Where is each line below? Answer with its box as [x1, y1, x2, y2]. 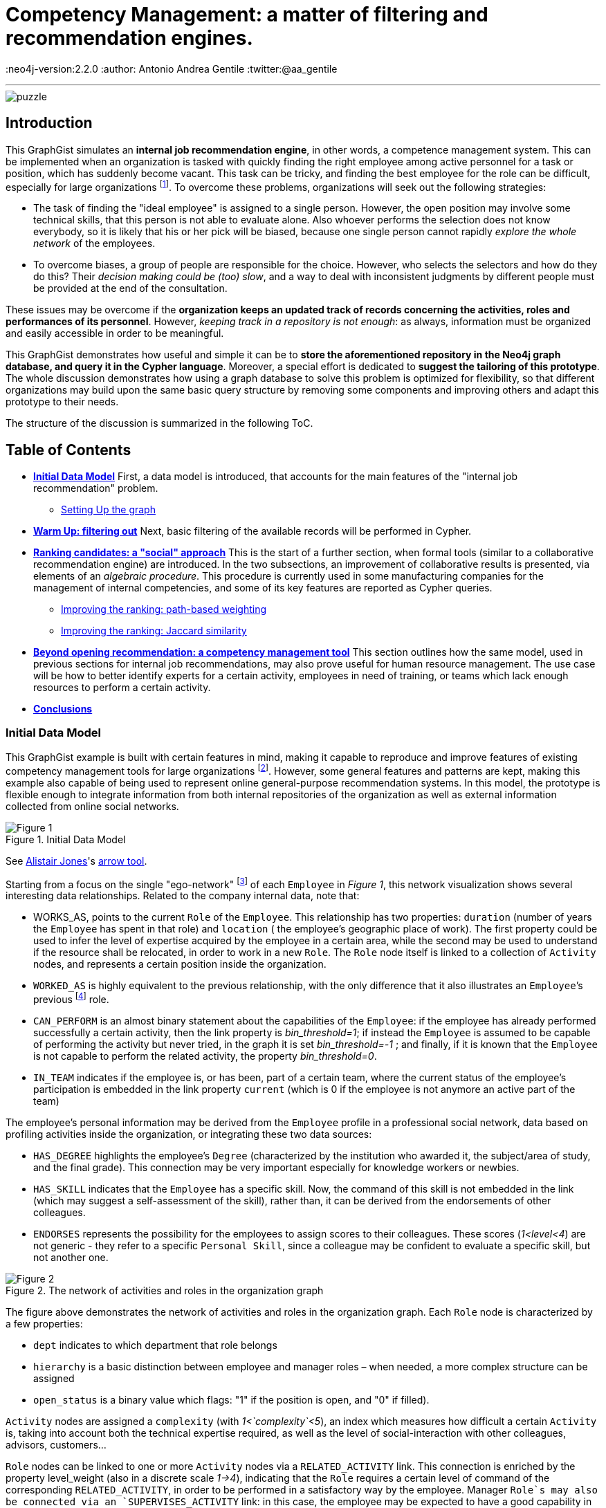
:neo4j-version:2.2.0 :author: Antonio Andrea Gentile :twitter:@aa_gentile [6, 62, 338, 75]
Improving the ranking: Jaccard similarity [61, 625, 247, 637]
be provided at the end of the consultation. [33, 282, 228, 295]
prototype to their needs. [6, 396, 119, 408]
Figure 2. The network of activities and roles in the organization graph [6, 1284, 324, 1296]
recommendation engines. [6, 26, 253, 50]
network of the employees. [33, 237, 156, 250]
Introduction [6, 114, 93, 132]
